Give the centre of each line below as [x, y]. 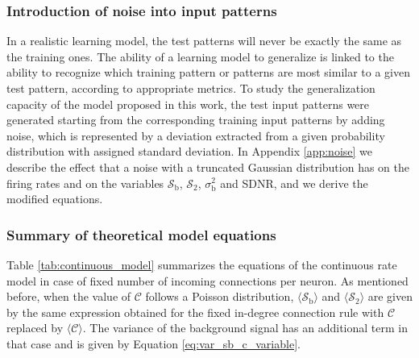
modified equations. [55, 199]
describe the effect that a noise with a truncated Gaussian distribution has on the [208, 167]
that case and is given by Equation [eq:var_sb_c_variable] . [153, 343]
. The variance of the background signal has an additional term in [245, 328]
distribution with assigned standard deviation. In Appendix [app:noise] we [190, 151]
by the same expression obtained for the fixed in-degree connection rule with [195, 312]
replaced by [35, 328]
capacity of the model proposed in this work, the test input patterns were [188, 104]
